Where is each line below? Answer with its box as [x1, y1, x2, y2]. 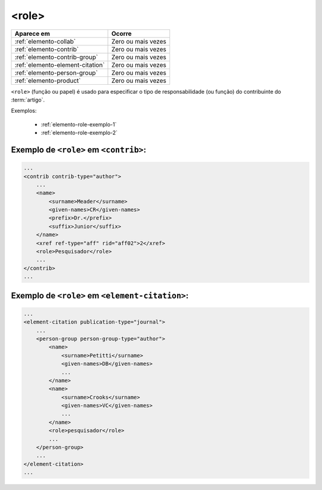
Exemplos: [11, 107, 37, 115]
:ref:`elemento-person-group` [14, 69, 98, 77]
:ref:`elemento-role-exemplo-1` [41, 121, 117, 128]
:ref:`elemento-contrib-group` [14, 53, 98, 61]
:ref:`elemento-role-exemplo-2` [41, 129, 118, 137]
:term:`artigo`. [11, 96, 45, 103]
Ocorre [111, 29, 132, 38]
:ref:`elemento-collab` [14, 37, 76, 45]
